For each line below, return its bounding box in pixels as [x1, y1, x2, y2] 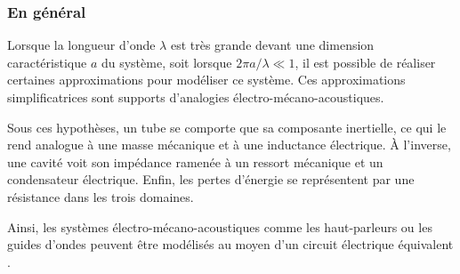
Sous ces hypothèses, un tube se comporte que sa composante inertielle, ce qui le [7, 117, 447, 136]
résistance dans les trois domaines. [7, 187, 194, 205]
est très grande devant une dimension [170, 36, 375, 54]
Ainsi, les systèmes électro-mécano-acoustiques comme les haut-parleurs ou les [7, 217, 432, 236]
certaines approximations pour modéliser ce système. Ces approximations [7, 70, 406, 89]
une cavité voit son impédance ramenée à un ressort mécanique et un [7, 152, 383, 171]
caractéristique [7, 52, 87, 71]
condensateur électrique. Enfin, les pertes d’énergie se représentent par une [7, 170, 415, 189]
